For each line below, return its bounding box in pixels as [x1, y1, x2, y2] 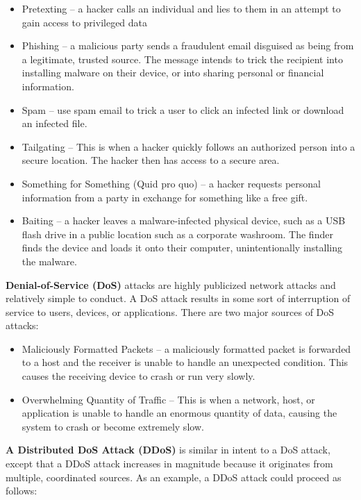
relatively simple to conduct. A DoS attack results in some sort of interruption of [6, 291, 351, 306]
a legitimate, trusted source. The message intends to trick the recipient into [22, 51, 343, 66]
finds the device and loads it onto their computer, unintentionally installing [22, 240, 342, 255]
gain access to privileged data [22, 15, 148, 29]
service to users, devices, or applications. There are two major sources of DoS [6, 304, 335, 319]
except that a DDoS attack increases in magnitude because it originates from [6, 456, 333, 471]
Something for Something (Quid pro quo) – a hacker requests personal [22, 176, 321, 190]
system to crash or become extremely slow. [22, 419, 204, 433]
